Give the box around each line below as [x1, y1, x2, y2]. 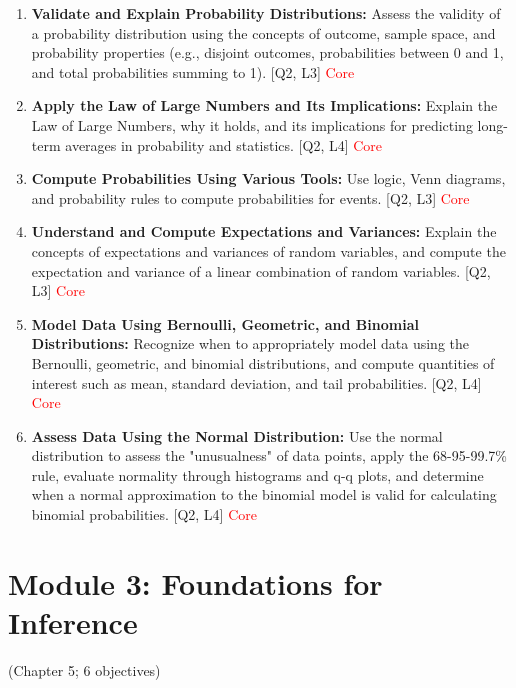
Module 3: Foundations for [8, 562, 383, 603]
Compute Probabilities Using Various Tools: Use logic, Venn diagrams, [31, 168, 506, 189]
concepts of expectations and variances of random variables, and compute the [31, 240, 506, 261]
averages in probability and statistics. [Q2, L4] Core [65, 134, 383, 155]
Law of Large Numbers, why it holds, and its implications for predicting [31, 114, 473, 135]
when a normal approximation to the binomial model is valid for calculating [31, 484, 497, 505]
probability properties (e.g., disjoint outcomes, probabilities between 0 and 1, [31, 42, 504, 63]
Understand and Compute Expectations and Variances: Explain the [31, 221, 497, 242]
